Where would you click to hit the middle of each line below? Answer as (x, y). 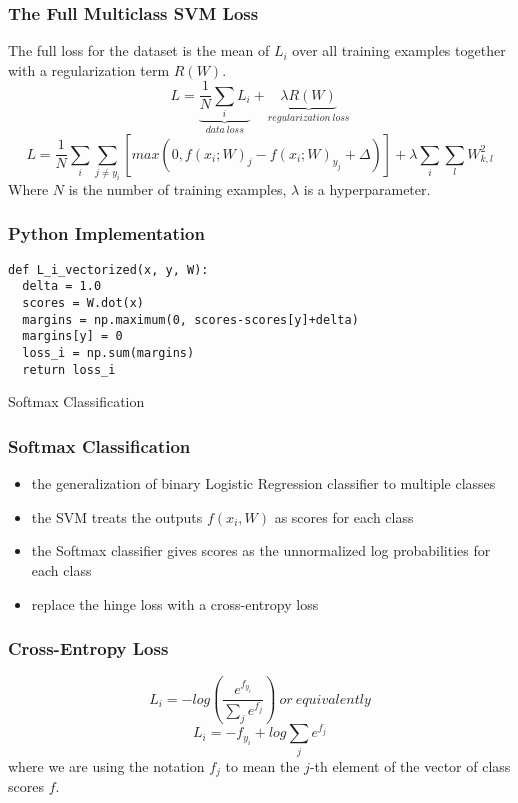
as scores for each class (344, 516)
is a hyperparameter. (367, 188)
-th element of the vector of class (410, 765)
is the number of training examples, (177, 188)
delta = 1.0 (62, 286)
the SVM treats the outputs (117, 516)
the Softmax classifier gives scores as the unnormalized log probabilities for (261, 550)
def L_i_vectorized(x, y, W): (108, 269)
